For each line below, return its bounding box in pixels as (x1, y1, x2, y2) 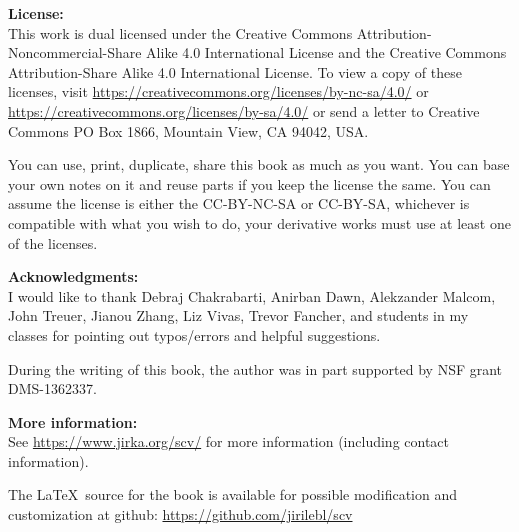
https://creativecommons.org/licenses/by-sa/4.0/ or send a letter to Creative (8, 100, 480, 121)
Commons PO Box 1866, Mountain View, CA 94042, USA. (8, 120, 369, 141)
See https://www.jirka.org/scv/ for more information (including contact (8, 431, 450, 452)
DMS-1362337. (8, 378, 97, 399)
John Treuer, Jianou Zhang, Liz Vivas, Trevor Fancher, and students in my (8, 305, 469, 326)
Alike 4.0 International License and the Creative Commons (146, 42, 507, 63)
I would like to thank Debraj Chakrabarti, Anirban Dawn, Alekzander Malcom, (8, 285, 496, 306)
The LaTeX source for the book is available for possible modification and (8, 484, 458, 505)
